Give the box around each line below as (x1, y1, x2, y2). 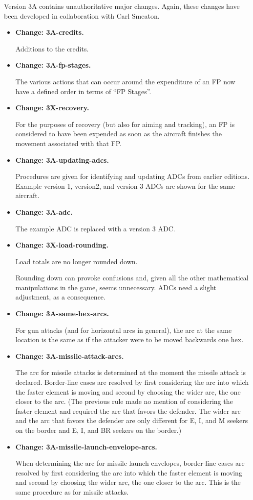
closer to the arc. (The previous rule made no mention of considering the (15, 396, 233, 406)
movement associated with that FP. (15, 138, 122, 148)
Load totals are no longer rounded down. (15, 256, 138, 266)
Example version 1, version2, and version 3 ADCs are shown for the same (15, 180, 235, 191)
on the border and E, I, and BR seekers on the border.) (15, 425, 182, 435)
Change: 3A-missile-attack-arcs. (15, 350, 124, 361)
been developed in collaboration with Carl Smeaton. (4, 10, 160, 21)
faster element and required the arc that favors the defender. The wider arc (15, 405, 241, 416)
